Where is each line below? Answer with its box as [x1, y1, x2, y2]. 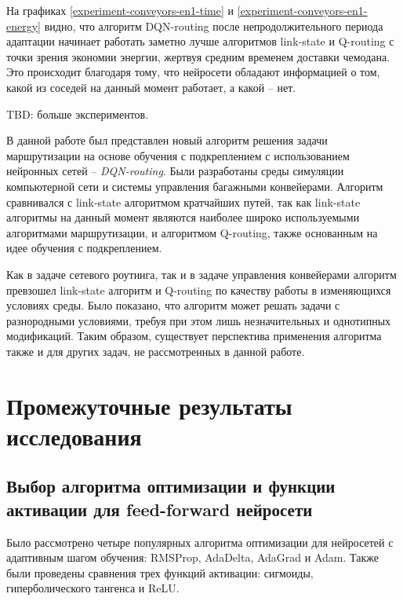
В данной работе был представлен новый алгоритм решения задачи [6, 132, 328, 148]
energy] [6, 17, 41, 34]
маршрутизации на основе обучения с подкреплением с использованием [6, 147, 350, 163]
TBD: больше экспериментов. [6, 105, 149, 122]
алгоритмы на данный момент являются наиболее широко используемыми [6, 209, 360, 225]
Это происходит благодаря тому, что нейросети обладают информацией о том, [6, 64, 380, 80]
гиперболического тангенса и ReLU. [6, 580, 180, 596]
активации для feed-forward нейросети [6, 497, 313, 521]
